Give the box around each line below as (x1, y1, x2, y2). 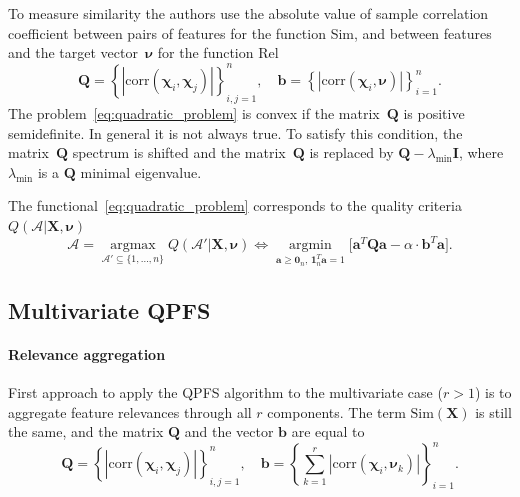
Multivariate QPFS (8, 294, 211, 325)
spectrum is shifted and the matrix (72, 142, 286, 163)
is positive (403, 103, 465, 124)
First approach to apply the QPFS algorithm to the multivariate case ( (8, 381, 443, 402)
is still (475, 401, 512, 422)
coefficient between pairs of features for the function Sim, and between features (8, 22, 492, 43)
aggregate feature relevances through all (8, 401, 252, 422)
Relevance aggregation (8, 343, 166, 364)
